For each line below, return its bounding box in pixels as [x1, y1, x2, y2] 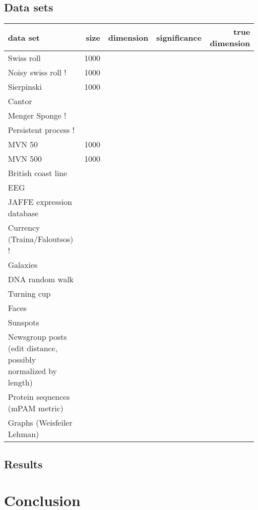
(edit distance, [8, 342, 58, 354]
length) [8, 377, 33, 388]
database [8, 207, 39, 219]
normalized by [8, 365, 57, 377]
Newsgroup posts [8, 331, 67, 343]
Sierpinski [8, 81, 42, 93]
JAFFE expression [8, 196, 72, 208]
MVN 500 [8, 153, 42, 165]
